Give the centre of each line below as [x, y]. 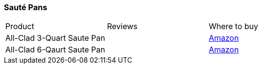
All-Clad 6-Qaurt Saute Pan [55, 50]
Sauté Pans [26, 7]
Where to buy [233, 26]
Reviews [122, 26]
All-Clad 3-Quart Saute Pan [55, 38]
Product [20, 26]
